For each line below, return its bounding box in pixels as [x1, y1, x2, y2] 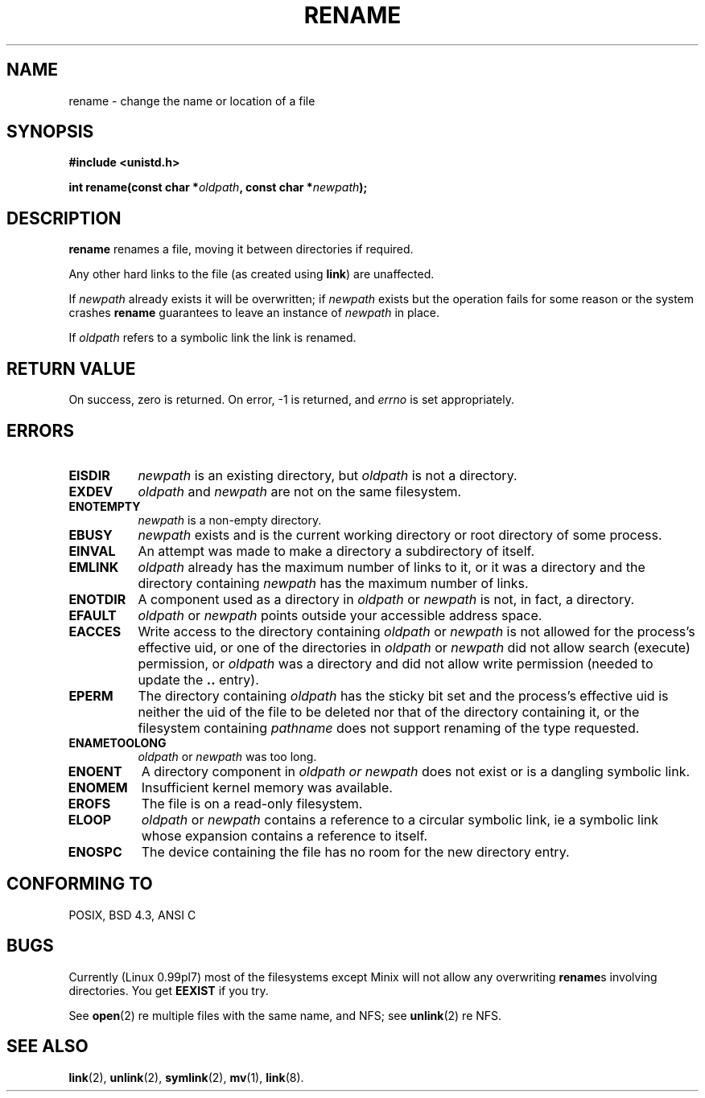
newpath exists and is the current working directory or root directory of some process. [138, 526, 662, 543]
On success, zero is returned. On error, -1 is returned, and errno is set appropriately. [68, 393, 514, 407]
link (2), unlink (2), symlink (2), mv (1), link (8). [68, 1070, 304, 1084]
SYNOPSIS [6, 121, 94, 142]
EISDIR [68, 467, 110, 483]
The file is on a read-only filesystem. [141, 795, 363, 812]
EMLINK [68, 558, 119, 575]
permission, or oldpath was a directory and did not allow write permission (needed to [138, 655, 653, 672]
